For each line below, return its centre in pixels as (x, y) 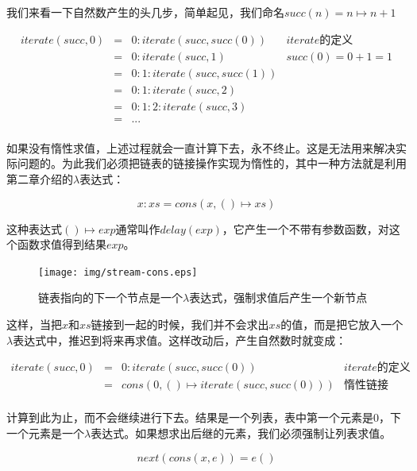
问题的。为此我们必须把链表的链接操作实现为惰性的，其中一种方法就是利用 (212, 163)
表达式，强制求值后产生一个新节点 (278, 297)
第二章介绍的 (40, 179)
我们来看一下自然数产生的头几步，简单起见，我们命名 (145, 12)
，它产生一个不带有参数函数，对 (305, 228)
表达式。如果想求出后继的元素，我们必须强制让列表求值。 (241, 432)
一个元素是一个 (45, 432)
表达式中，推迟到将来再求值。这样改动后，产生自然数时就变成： (180, 340)
